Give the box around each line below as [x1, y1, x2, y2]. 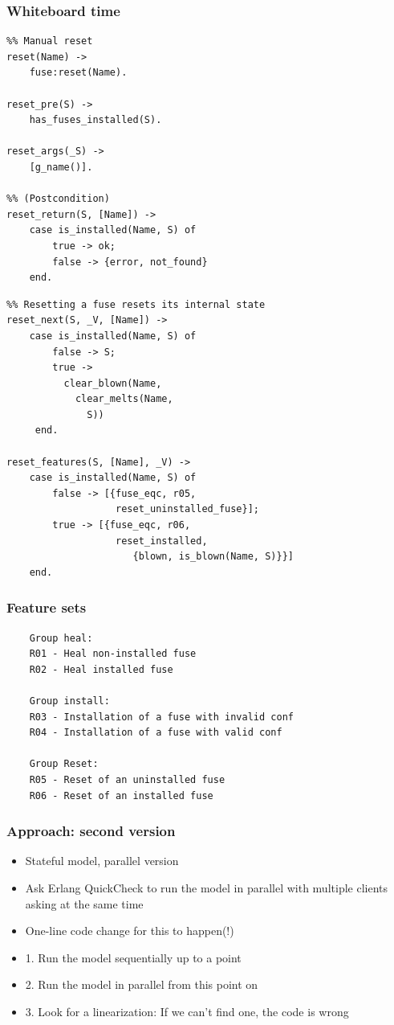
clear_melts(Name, [75, 393, 173, 405]
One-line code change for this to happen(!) [25, 922, 234, 939]
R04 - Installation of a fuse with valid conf [29, 727, 282, 739]
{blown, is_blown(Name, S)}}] [132, 551, 294, 563]
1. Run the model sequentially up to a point [25, 949, 242, 966]
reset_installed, [116, 535, 208, 547]
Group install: [29, 695, 110, 707]
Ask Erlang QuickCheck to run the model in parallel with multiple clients [25, 879, 388, 896]
